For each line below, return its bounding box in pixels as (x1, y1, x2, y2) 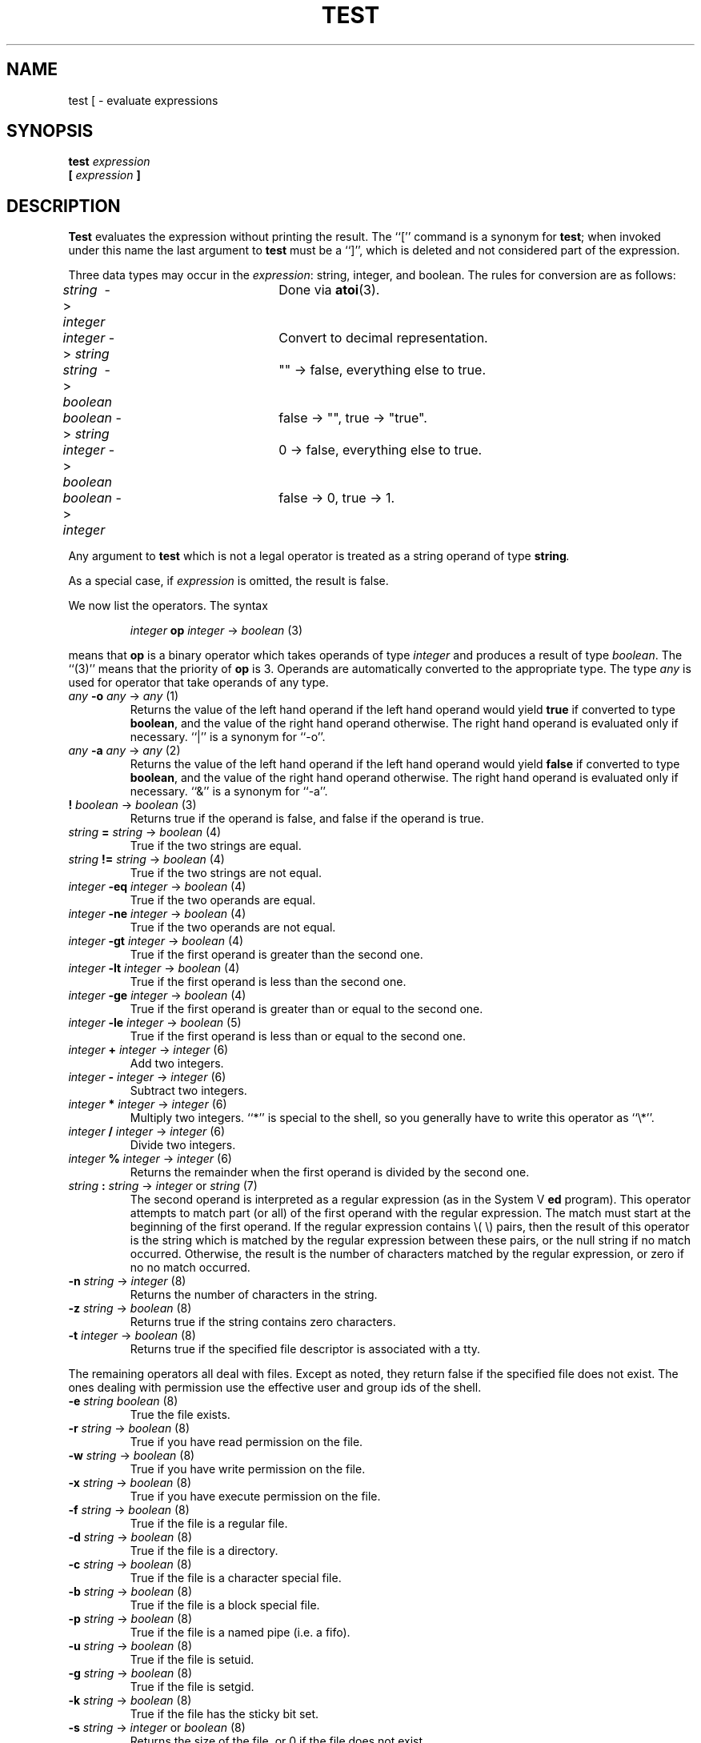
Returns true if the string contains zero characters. (130, 1315, 396, 1329)
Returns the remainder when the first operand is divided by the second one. (130, 1165, 530, 1180)
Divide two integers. (130, 1138, 236, 1152)
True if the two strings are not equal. (130, 866, 322, 880)
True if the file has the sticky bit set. (130, 1707, 319, 1721)
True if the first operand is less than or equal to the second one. (130, 1029, 466, 1044)
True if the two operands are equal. (130, 893, 316, 908)
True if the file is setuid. (130, 1653, 254, 1667)
